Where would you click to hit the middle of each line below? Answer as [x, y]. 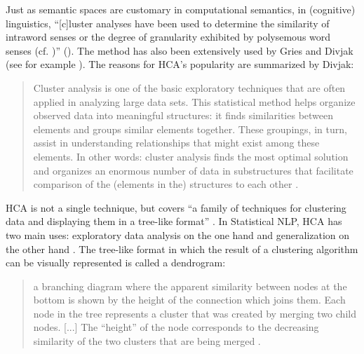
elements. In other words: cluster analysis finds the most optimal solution [191, 156]
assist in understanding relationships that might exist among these [176, 143]
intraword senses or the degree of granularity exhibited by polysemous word [168, 37]
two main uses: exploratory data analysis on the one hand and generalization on [178, 234]
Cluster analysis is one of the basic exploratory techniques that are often [189, 87]
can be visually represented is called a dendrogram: [116, 263]
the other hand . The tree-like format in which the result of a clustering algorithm [182, 249]
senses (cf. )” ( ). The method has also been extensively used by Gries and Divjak [180, 50]
